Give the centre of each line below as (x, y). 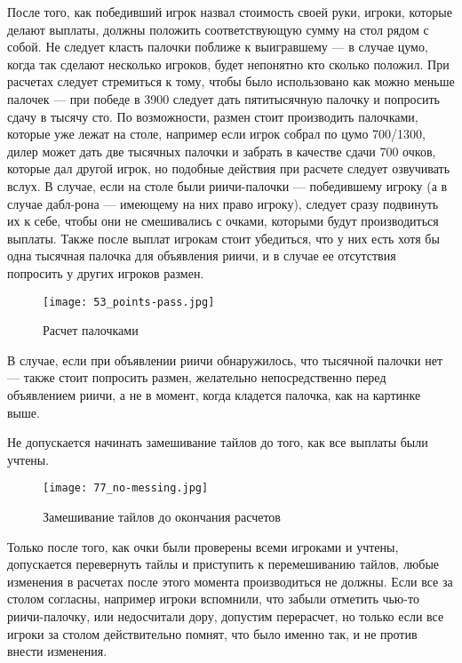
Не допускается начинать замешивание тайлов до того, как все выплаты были (218, 442)
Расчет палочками (91, 330)
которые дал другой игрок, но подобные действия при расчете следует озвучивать (229, 168)
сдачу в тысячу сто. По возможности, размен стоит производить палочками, (213, 116)
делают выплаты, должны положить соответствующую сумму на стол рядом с (218, 29)
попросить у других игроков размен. (106, 272)
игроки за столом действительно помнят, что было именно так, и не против (212, 633)
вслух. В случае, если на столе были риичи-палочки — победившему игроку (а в (227, 185)
